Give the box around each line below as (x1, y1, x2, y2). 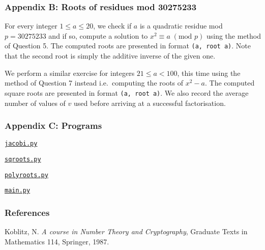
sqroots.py (5, 155, 41, 163)
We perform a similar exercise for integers (5, 67, 135, 78)
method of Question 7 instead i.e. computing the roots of (5, 77, 184, 88)
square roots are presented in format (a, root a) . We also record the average (5, 87, 249, 98)
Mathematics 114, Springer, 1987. (5, 236, 109, 246)
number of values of (5, 97, 66, 108)
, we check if (93, 20, 132, 31)
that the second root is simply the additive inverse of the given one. (5, 50, 216, 61)
